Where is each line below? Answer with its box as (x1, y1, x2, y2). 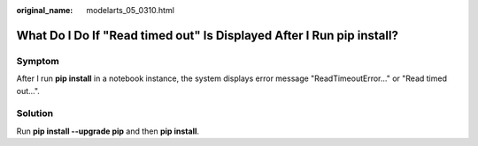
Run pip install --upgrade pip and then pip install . (16, 126, 199, 136)
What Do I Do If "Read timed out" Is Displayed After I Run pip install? (16, 27, 398, 43)
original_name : (16, 5, 73, 15)
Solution (16, 107, 54, 120)
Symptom (16, 55, 59, 67)
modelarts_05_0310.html (86, 5, 174, 15)
